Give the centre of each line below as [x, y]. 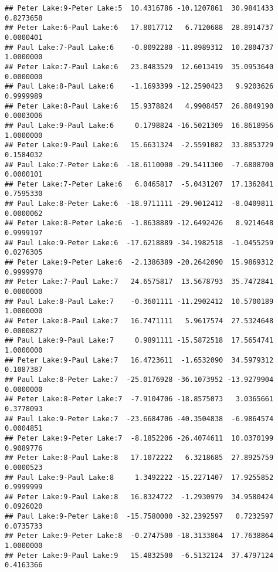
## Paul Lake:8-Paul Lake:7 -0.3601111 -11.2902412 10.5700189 [139, 301]
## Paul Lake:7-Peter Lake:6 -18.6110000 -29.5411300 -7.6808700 [139, 165]
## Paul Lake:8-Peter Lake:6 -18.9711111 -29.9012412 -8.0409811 [139, 204]
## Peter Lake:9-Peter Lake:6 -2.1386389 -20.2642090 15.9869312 [139, 263]
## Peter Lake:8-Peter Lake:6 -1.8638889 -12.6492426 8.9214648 [139, 223]
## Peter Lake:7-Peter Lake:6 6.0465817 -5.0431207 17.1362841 [139, 184]
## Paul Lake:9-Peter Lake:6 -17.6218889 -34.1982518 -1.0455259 [139, 243]
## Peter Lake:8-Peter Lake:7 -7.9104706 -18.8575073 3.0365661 [139, 399]
